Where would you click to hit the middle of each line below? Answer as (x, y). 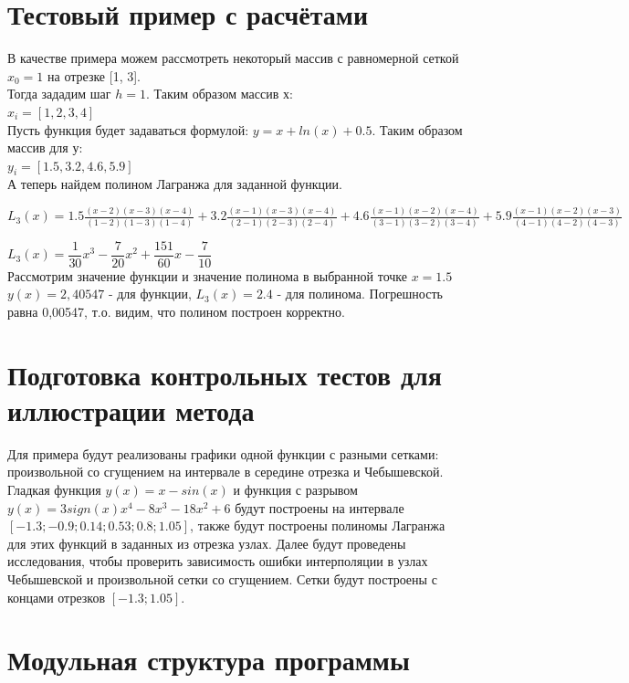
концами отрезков (57, 597)
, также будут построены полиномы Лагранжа (318, 525)
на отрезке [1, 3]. (94, 75)
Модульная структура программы (209, 660)
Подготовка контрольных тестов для (225, 374)
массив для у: (45, 147)
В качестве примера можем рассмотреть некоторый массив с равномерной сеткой (233, 58)
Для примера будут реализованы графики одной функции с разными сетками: (223, 453)
